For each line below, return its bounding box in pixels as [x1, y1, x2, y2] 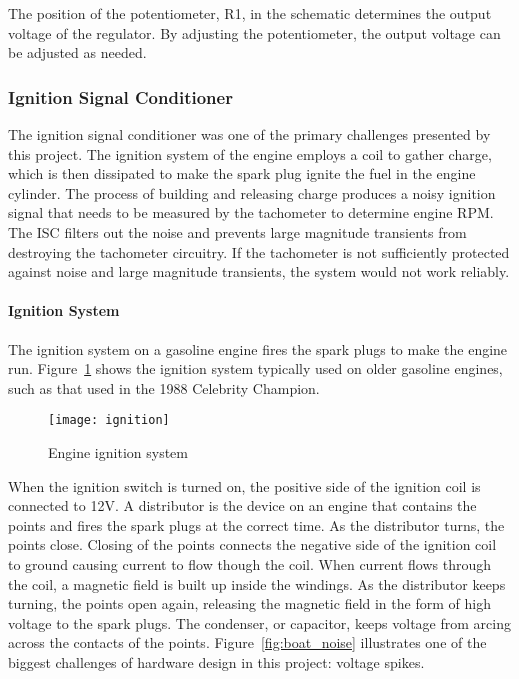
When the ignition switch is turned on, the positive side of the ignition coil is [8, 475, 481, 496]
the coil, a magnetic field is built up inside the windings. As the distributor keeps [8, 573, 506, 594]
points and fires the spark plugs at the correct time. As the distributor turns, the [8, 514, 505, 535]
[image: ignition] [48, 413, 170, 428]
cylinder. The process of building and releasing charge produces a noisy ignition [8, 182, 496, 203]
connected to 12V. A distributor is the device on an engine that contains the [8, 495, 477, 516]
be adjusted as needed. [8, 42, 147, 63]
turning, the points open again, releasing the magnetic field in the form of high [8, 593, 491, 614]
